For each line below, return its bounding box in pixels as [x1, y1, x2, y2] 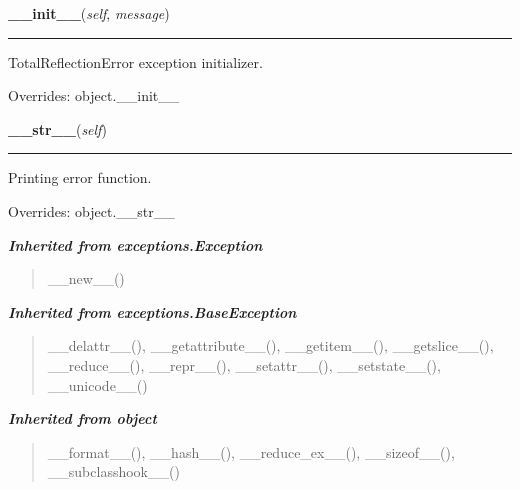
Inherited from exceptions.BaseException [8, 301, 297, 322]
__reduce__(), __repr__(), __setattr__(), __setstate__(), [47, 354, 441, 375]
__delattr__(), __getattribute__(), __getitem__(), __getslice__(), [47, 335, 494, 356]
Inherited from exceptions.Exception [8, 234, 263, 255]
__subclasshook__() [47, 461, 180, 482]
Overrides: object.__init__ [8, 85, 180, 106]
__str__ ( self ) [8, 118, 107, 139]
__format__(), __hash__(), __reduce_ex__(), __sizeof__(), [47, 441, 455, 462]
